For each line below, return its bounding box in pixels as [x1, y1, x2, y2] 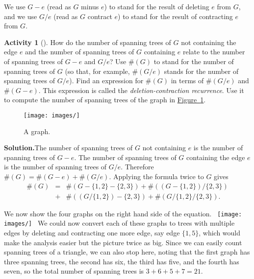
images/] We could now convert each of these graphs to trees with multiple [4, 218, 235, 228]
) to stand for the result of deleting [104, 1, 209, 11]
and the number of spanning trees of [25, 46, 134, 57]
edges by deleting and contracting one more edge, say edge [4, 227, 180, 237]
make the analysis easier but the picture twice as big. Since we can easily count [4, 237, 242, 247]
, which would [199, 227, 241, 237]
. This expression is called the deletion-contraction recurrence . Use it [38, 85, 244, 95]
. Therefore [121, 162, 154, 172]
